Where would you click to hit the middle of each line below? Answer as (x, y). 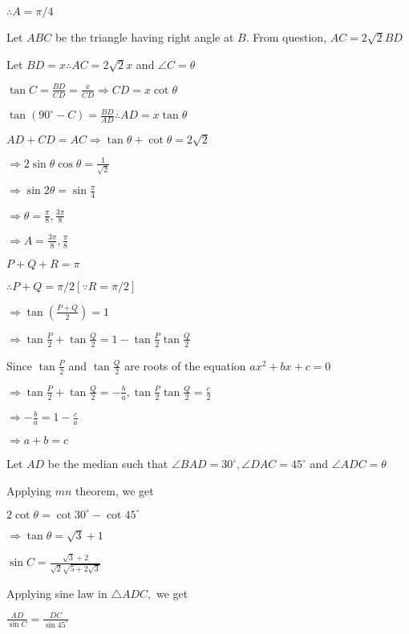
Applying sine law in (57, 593)
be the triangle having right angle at (144, 37)
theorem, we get (115, 490)
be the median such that (108, 464)
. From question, (286, 37)
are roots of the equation (185, 365)
